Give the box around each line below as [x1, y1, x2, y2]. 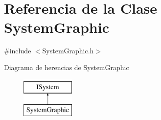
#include [4, 46, 31, 56]
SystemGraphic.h [42, 46, 94, 56]
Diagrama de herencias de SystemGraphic [4, 62, 129, 72]
